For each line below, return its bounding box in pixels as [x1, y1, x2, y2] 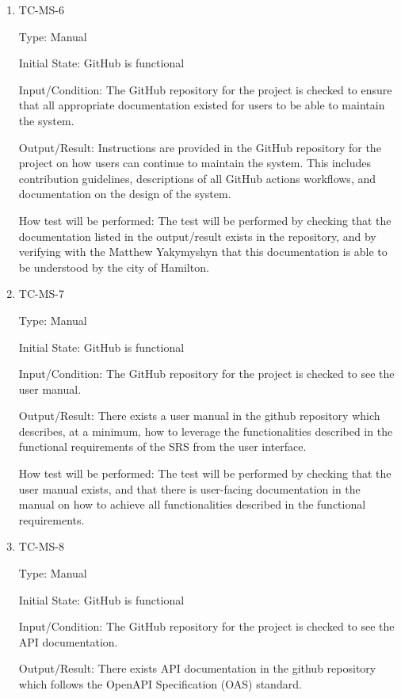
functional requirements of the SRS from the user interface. [18, 438, 307, 455]
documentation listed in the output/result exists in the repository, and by [18, 227, 376, 244]
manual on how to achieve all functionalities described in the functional [18, 496, 366, 513]
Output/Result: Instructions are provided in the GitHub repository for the [18, 139, 381, 155]
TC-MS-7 [18, 285, 64, 302]
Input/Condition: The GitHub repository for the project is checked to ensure [18, 81, 392, 97]
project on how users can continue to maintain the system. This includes [18, 154, 372, 171]
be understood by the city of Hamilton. [18, 258, 209, 275]
